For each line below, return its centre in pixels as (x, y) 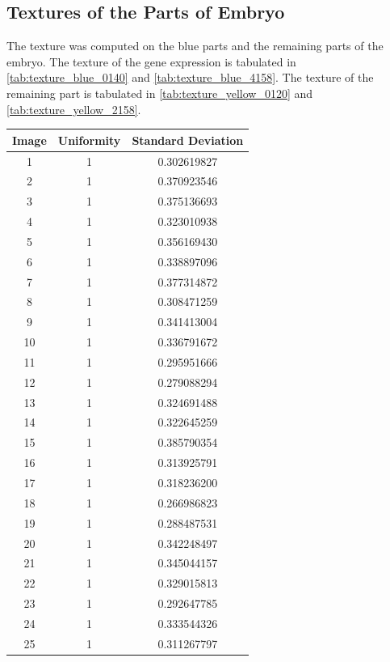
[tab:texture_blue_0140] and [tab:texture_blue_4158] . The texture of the (190, 77)
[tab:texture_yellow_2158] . (74, 109)
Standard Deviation (188, 140)
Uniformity (89, 140)
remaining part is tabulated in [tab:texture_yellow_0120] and (160, 93)
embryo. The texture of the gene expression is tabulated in (151, 61)
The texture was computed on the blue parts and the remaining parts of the (195, 46)
